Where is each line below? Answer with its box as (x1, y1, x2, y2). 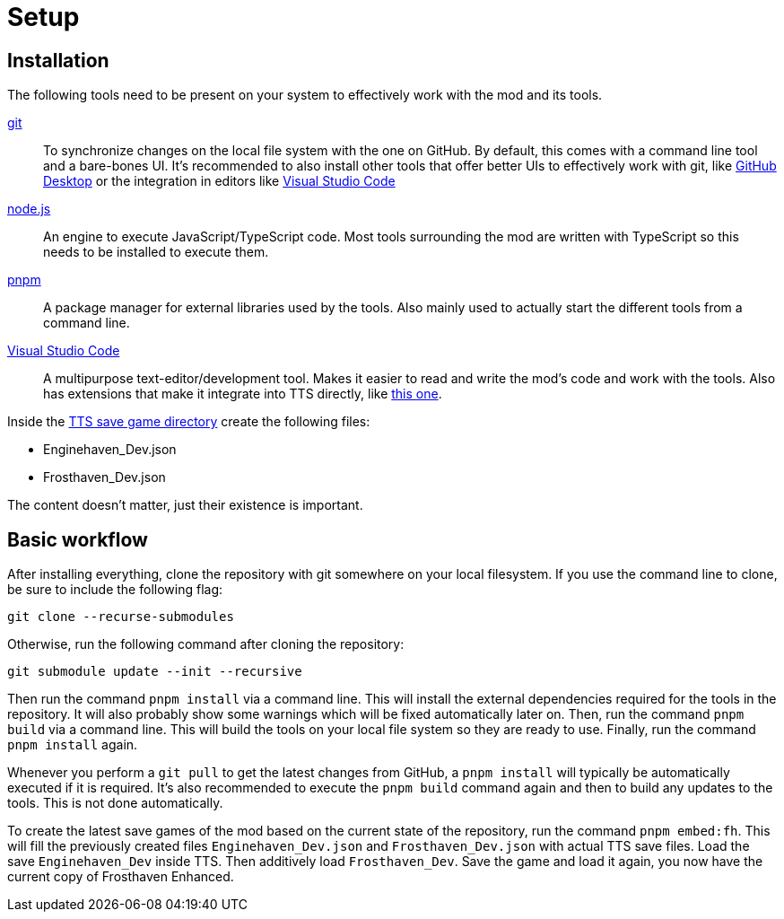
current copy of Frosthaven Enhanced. (7, 869, 234, 885)
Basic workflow (7, 528, 148, 551)
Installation (7, 48, 109, 72)
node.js (7, 201, 51, 217)
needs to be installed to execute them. (43, 244, 269, 260)
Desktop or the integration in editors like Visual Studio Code (43, 173, 396, 189)
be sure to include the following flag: (7, 582, 222, 598)
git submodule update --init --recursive (7, 664, 302, 679)
